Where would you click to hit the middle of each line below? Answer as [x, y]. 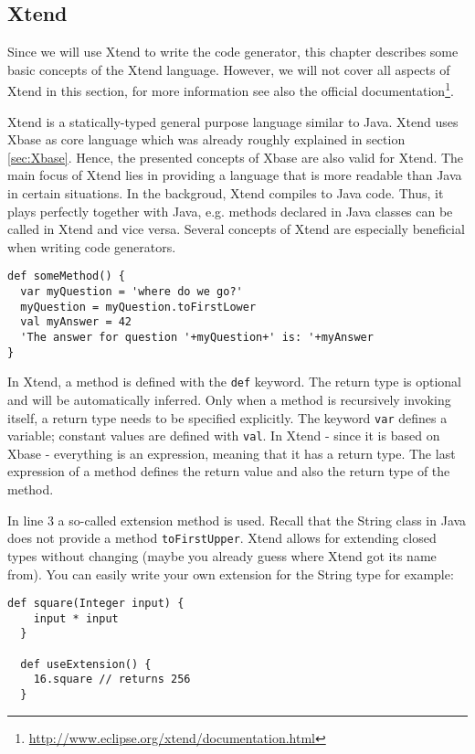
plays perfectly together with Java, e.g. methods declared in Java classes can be [230, 211]
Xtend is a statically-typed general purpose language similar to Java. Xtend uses [233, 121]
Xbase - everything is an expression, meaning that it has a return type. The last [232, 453]
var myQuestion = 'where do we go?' [132, 292]
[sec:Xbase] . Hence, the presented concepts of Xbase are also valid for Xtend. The [236, 157]
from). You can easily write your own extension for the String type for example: [231, 573]
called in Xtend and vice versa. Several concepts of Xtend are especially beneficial [236, 229]
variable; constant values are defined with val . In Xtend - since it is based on [224, 435]
